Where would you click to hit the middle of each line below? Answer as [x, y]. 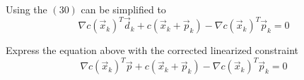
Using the [27, 9]
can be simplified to [123, 9]
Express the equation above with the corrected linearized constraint [152, 50]
